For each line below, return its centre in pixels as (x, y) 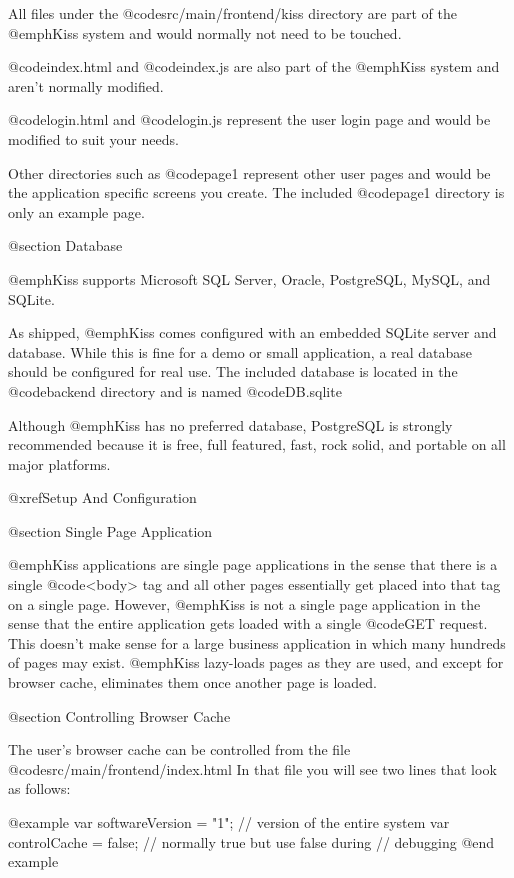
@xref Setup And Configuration (102, 497)
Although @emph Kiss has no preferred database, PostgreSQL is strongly (230, 424)
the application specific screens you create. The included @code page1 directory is (256, 192)
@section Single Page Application (110, 530)
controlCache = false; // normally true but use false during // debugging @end (251, 841)
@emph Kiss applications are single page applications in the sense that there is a (253, 564)
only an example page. (76, 211)
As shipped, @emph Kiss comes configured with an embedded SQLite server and (252, 332)
